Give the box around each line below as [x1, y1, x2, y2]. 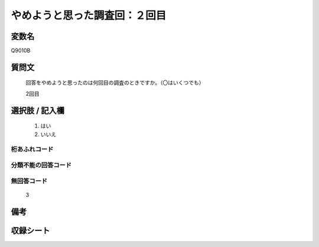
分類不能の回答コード [11, 161, 72, 169]
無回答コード [11, 177, 48, 185]
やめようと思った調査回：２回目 [11, 9, 167, 22]
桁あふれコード [11, 145, 54, 154]
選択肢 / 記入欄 [11, 105, 65, 115]
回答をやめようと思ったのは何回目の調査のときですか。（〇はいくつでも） [25, 79, 204, 86]
